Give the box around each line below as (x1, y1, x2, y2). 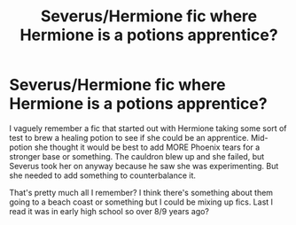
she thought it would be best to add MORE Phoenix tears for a (34, 142, 261, 152)
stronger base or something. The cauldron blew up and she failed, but (9, 151, 265, 161)
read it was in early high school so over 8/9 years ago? (9, 206, 210, 216)
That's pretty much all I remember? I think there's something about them (9, 187, 273, 198)
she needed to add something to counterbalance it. (9, 170, 197, 181)
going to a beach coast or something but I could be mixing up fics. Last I (9, 197, 273, 207)
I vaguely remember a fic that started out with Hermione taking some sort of (9, 122, 287, 134)
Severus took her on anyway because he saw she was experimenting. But (9, 160, 279, 171)
